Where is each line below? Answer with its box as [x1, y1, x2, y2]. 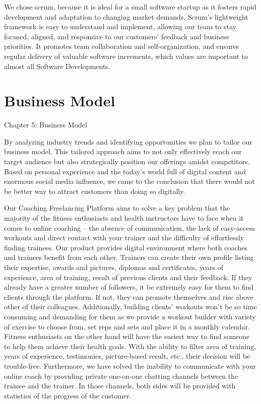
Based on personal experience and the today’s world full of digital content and [4, 166, 246, 176]
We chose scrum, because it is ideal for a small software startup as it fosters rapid [4, 2, 256, 12]
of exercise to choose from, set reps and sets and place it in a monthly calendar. [4, 321, 250, 331]
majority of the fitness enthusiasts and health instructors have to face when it [4, 213, 244, 223]
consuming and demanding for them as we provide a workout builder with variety [4, 311, 256, 321]
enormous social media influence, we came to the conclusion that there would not [4, 176, 255, 186]
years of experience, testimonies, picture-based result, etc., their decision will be [4, 351, 250, 361]
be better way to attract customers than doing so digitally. [4, 185, 185, 196]
